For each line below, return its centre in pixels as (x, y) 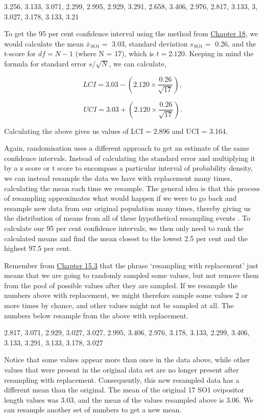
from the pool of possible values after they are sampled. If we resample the (121, 285)
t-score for (20, 53)
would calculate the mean (44, 43)
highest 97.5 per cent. (38, 248)
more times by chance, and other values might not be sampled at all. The (119, 305)
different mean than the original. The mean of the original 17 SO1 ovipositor (124, 390)
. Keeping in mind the (219, 53)
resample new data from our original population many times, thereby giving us (128, 208)
